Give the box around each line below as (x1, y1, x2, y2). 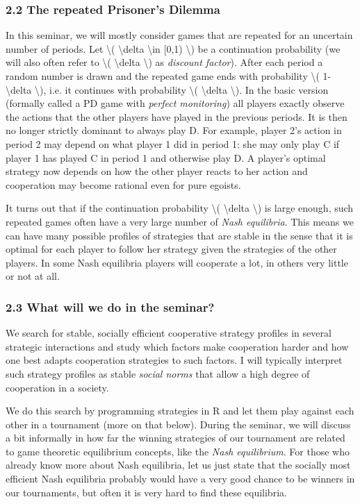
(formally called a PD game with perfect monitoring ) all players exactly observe (6, 96, 345, 110)
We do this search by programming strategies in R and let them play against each (6, 403, 354, 418)
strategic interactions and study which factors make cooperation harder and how (6, 339, 349, 353)
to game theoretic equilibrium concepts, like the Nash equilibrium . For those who (6, 444, 350, 458)
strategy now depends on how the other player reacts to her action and (6, 164, 308, 178)
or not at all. (6, 269, 60, 283)
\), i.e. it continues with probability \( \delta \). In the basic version (34, 82, 329, 96)
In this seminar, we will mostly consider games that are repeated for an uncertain (6, 28, 353, 42)
